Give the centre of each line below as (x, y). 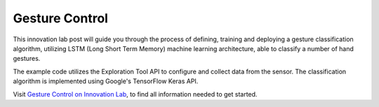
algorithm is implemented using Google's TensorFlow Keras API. (106, 81)
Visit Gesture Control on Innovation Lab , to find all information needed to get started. (135, 94)
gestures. (27, 59)
